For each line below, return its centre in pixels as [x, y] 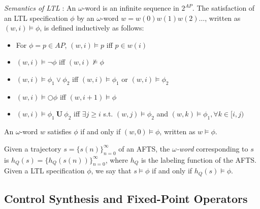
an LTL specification [36, 18]
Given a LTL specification [44, 171]
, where [117, 159]
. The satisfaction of [223, 8]
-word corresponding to [212, 148]
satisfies [59, 131]
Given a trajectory [33, 148]
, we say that [111, 171]
